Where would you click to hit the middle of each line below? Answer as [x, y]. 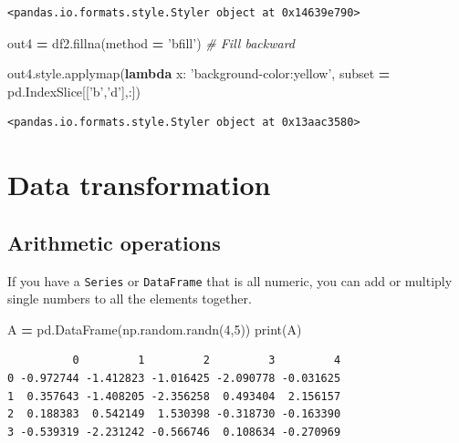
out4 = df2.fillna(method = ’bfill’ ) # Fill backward [151, 42]
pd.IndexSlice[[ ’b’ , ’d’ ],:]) [74, 91]
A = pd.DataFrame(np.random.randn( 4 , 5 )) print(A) [155, 329]
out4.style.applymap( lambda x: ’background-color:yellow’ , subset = [199, 73]
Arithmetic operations [114, 242]
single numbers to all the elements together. [130, 299]
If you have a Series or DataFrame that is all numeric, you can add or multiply [230, 280]
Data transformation [139, 185]
